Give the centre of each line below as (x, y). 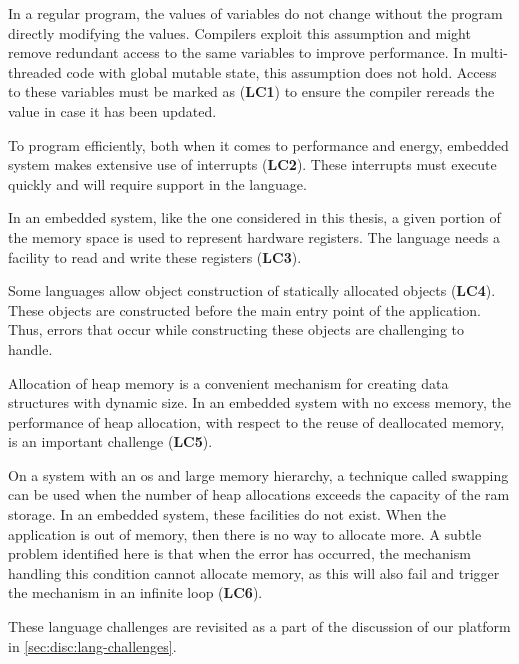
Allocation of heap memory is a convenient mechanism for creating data (228, 382)
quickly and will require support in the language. (157, 183)
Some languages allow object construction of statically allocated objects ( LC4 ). (252, 290)
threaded (35, 71)
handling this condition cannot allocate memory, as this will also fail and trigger (254, 572)
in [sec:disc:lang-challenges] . (92, 645)
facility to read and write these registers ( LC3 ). (155, 256)
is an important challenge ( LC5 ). (110, 441)
